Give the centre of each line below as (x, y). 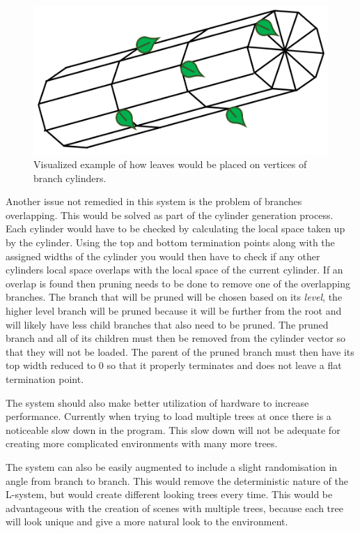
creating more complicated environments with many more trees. (142, 443)
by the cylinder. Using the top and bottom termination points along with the (170, 242)
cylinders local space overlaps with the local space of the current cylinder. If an (174, 270)
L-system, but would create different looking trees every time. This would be (169, 494)
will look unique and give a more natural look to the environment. (147, 521)
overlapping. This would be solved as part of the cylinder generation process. (170, 215)
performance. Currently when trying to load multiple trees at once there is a (169, 416)
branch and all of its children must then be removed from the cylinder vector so (176, 338)
